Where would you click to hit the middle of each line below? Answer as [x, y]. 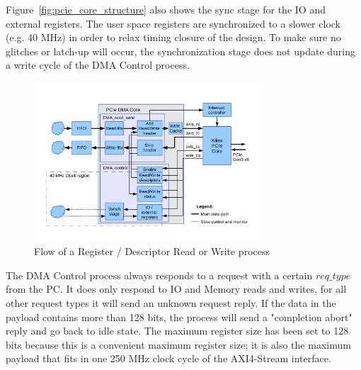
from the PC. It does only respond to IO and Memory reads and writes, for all [176, 289]
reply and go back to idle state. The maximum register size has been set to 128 [177, 331]
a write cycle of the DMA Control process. [98, 65]
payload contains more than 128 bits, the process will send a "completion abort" [179, 316]
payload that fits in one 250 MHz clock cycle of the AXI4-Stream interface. [168, 358]
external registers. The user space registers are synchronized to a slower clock [173, 23]
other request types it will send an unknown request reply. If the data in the [171, 303]
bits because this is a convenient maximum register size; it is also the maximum [178, 344]
